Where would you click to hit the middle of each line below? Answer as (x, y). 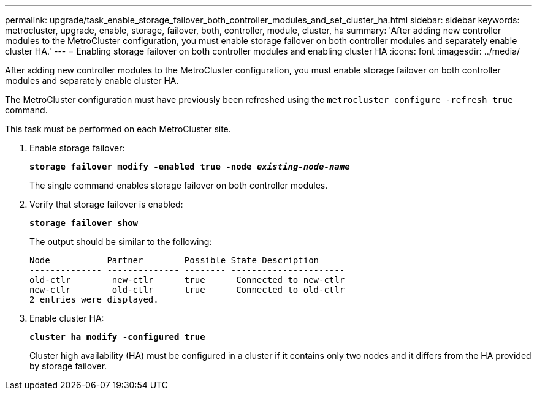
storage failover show (84, 223)
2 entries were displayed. (94, 299)
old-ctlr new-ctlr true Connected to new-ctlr (187, 280)
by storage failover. (68, 366)
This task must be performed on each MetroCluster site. (118, 129)
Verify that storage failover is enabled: (106, 204)
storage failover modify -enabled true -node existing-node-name (190, 167)
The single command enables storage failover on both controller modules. (179, 185)
